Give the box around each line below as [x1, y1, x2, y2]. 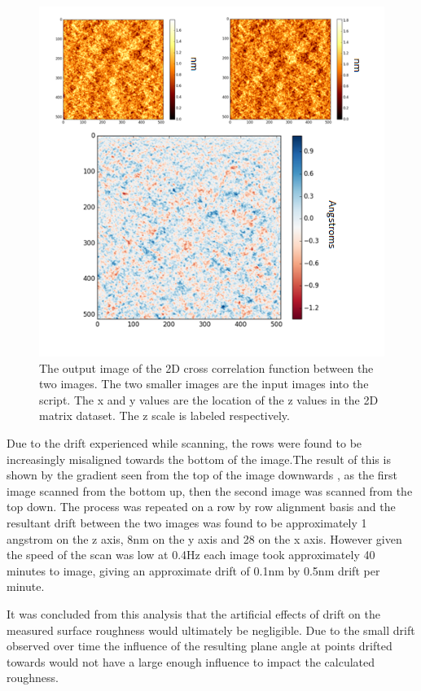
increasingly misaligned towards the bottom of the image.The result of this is [7, 450, 391, 467]
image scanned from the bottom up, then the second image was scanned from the [7, 482, 413, 499]
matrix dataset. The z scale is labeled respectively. [39, 407, 290, 424]
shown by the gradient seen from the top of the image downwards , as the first [7, 466, 398, 483]
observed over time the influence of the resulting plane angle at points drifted [7, 637, 392, 654]
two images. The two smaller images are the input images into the [39, 375, 369, 392]
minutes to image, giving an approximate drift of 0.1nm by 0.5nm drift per [7, 562, 380, 579]
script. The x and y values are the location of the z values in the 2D [39, 391, 379, 408]
